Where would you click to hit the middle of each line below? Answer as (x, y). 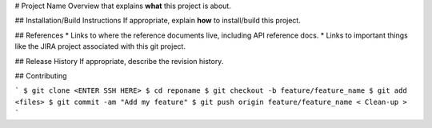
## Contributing (41, 75)
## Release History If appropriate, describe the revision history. (119, 61)
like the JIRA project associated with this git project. (100, 46)
